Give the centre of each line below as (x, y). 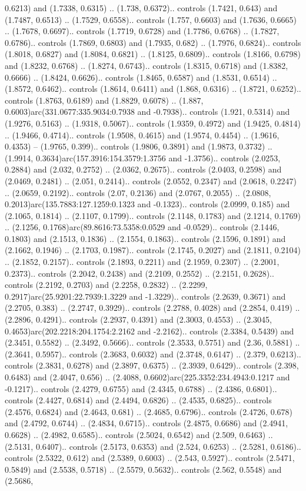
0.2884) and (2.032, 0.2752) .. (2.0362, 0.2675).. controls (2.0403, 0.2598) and (143, 169)
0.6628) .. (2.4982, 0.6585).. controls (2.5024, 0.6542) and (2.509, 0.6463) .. (139, 434)
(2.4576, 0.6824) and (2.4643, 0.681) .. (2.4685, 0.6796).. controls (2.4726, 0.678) (149, 411)
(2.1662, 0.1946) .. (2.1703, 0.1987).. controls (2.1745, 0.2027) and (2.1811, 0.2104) (153, 250)
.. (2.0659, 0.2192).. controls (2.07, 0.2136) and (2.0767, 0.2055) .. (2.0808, (138, 192)
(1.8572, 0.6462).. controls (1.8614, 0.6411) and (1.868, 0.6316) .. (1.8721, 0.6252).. (153, 89)
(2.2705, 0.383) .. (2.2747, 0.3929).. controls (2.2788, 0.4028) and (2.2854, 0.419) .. (152, 308)
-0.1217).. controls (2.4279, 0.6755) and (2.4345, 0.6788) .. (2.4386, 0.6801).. (141, 388)
